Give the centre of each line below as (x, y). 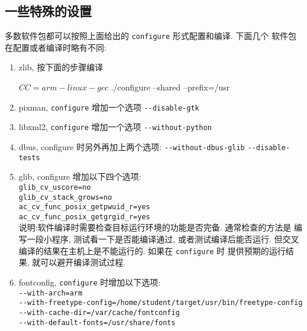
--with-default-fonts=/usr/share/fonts (97, 322)
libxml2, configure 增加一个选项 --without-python (115, 127)
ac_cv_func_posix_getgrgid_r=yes (84, 217)
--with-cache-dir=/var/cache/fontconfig (99, 312)
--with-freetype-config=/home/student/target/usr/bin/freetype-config (161, 303)
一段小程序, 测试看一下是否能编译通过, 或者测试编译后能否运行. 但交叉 (163, 239)
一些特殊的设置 (48, 11)
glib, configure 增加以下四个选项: (80, 176)
